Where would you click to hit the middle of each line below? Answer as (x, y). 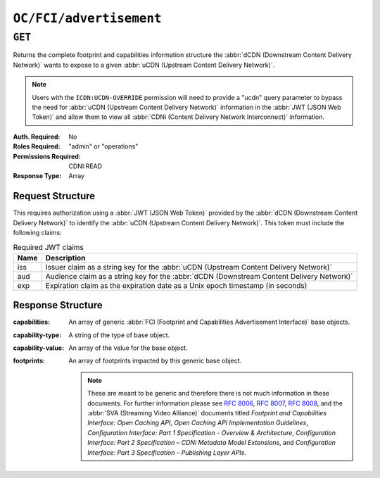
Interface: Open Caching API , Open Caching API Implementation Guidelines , (198, 423)
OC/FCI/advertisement (87, 18)
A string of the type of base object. (119, 335)
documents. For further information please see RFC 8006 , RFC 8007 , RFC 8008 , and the (215, 403)
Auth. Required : (37, 137)
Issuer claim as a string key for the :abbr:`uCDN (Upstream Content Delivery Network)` (189, 267)
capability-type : (37, 335)
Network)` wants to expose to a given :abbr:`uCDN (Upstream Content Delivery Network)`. (144, 65)
